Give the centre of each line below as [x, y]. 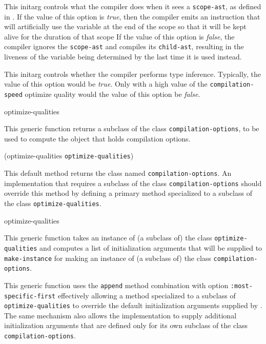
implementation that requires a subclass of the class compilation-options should [133, 183]
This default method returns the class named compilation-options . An [118, 173]
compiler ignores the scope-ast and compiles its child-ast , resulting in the [124, 46]
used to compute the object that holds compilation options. [97, 138]
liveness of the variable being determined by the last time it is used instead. [123, 57]
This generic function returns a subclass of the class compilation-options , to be [132, 128]
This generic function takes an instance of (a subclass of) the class [108, 238]
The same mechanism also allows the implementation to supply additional [120, 315]
